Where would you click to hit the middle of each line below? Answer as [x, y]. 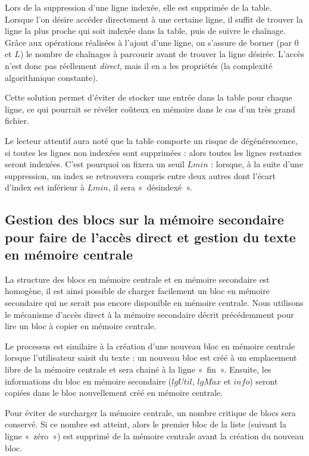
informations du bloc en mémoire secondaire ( [88, 381]
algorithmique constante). [51, 77]
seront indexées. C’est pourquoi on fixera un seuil [95, 164]
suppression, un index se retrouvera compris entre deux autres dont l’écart [140, 175]
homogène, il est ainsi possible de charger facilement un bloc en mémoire [137, 291]
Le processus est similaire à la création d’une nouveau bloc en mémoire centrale [150, 346]
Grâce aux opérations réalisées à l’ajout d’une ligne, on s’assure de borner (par [148, 42]
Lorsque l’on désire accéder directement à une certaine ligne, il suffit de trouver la [154, 19]
